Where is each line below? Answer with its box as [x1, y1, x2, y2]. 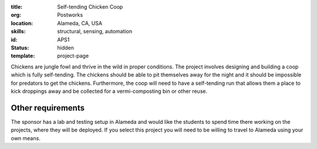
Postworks [57, 12, 83, 19]
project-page [57, 53, 89, 60]
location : [11, 19, 33, 26]
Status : [11, 44, 29, 51]
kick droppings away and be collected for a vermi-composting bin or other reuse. [11, 88, 208, 95]
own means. [11, 134, 41, 141]
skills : [11, 28, 26, 35]
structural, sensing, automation [57, 28, 133, 35]
